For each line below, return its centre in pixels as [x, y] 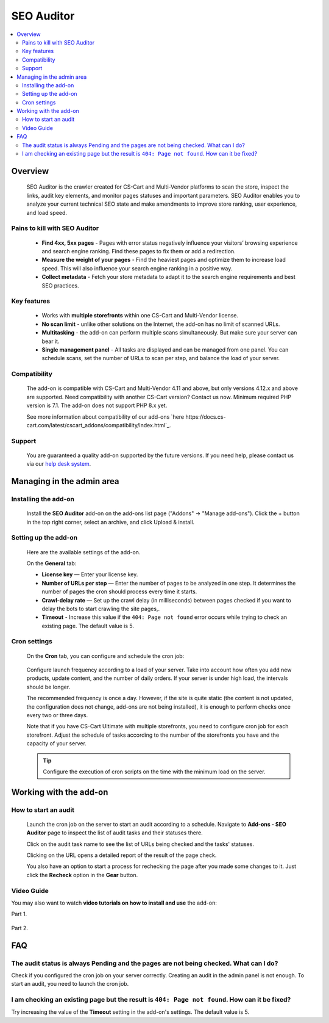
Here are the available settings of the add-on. [83, 552]
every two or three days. [57, 715]
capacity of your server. [56, 743]
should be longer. [48, 687]
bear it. [51, 341]
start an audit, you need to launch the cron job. [70, 984]
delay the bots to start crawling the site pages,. [101, 609]
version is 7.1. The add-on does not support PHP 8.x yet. [97, 405]
